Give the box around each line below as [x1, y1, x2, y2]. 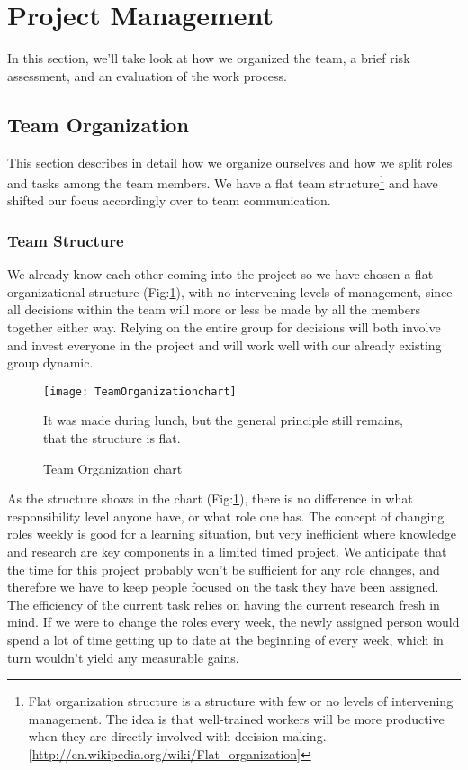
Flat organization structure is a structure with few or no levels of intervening [28, 692, 454, 711]
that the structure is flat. [43, 428, 181, 447]
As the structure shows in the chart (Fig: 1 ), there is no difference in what [7, 489, 413, 508]
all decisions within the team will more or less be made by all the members [7, 300, 420, 319]
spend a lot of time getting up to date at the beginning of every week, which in [7, 630, 444, 648]
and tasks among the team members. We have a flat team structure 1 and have [7, 171, 438, 192]
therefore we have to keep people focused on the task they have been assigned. [7, 577, 439, 596]
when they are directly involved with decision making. [28, 727, 327, 746]
